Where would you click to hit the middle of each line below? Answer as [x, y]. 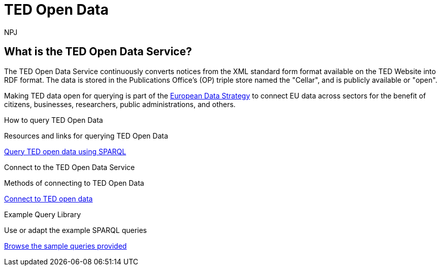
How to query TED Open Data [54, 120]
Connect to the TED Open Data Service [70, 167]
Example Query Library [43, 214]
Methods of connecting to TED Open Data [74, 183]
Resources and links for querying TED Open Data [86, 136]
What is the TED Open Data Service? [98, 52]
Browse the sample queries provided [66, 246]
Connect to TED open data [49, 198]
